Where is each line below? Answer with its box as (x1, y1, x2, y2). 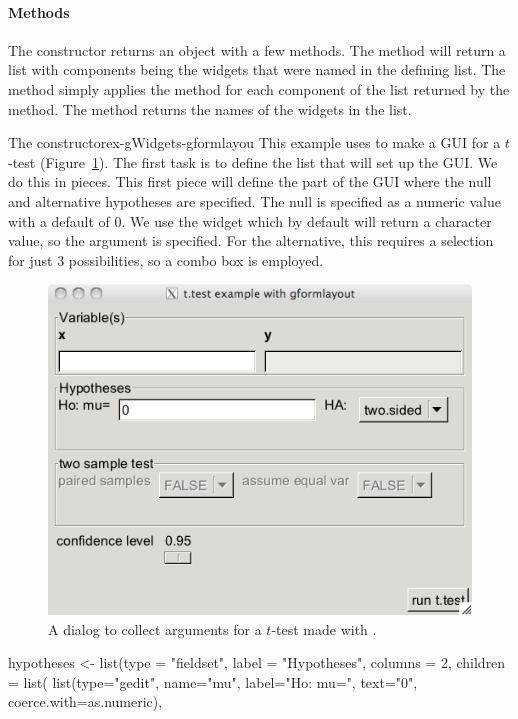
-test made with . (271, 618, 377, 639)
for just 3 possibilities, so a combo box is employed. (8, 249, 324, 270)
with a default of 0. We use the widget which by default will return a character (8, 210, 492, 231)
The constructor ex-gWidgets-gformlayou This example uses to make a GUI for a (8, 132, 501, 153)
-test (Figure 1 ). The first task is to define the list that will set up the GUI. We (8, 151, 498, 172)
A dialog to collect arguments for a (48, 618, 262, 639)
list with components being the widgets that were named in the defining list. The (8, 59, 506, 80)
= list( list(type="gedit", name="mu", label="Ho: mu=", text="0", (8, 671, 418, 692)
